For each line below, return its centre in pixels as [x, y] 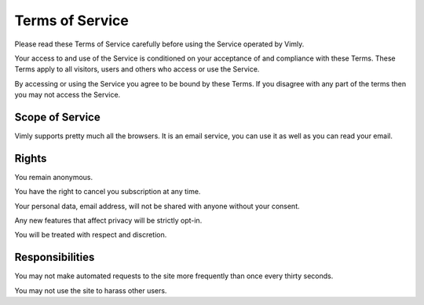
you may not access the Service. [68, 95]
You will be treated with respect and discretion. [91, 235]
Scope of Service [58, 117]
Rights [31, 158]
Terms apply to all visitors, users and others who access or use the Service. [137, 69]
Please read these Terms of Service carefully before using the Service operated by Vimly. [159, 44]
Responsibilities [55, 257]
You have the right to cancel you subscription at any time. [108, 192]
